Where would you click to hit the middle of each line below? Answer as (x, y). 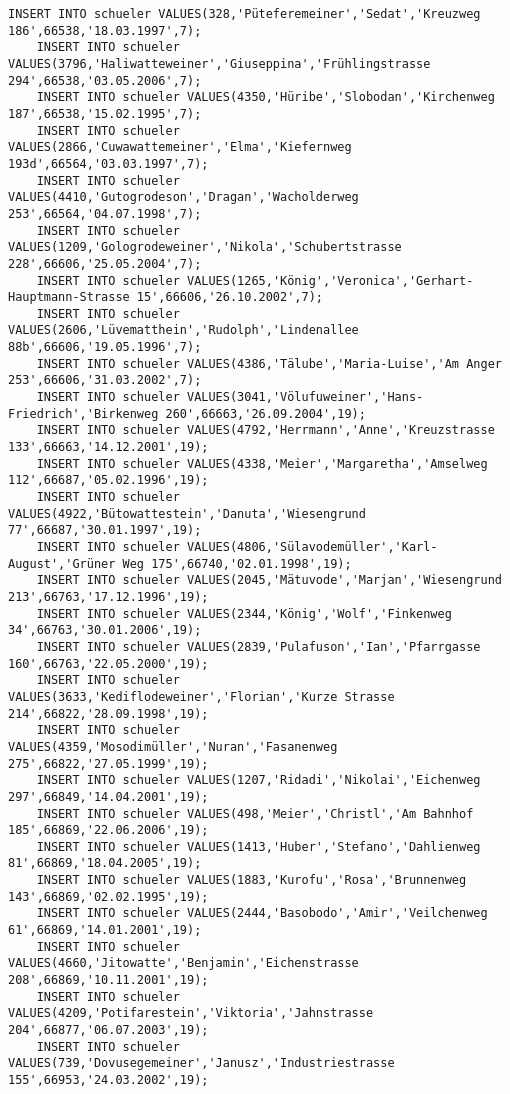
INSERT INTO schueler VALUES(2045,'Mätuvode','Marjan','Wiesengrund (269, 580)
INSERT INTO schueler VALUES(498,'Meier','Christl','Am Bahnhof (255, 813)
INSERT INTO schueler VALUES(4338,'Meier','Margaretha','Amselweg (262, 463)
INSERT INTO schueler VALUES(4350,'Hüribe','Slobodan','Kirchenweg (265, 97)
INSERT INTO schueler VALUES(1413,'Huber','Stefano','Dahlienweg (258, 846)
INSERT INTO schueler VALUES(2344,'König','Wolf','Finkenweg (244, 613)
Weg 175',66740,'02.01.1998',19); (237, 563)
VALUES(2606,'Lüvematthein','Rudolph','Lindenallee (183, 330)
